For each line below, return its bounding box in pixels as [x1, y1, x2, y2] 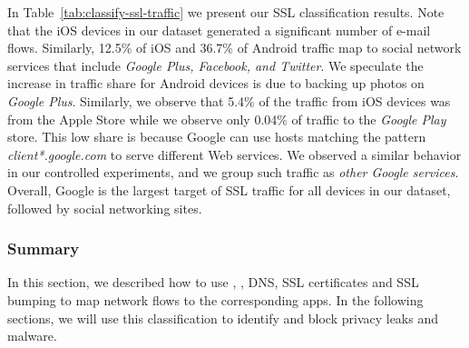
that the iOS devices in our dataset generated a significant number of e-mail [7, 20, 431, 39]
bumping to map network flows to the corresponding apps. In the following [7, 290, 424, 309]
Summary [7, 237, 80, 260]
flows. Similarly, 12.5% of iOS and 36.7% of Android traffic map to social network [7, 38, 462, 57]
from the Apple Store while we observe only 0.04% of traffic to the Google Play [7, 109, 446, 128]
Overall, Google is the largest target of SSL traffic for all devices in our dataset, [7, 180, 451, 199]
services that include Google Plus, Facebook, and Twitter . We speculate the [7, 55, 424, 75]
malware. [7, 326, 57, 345]
